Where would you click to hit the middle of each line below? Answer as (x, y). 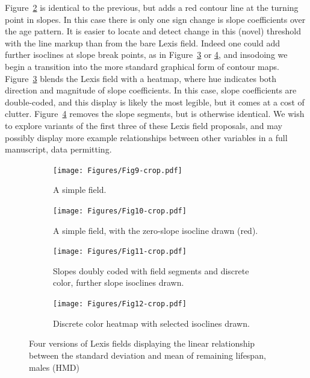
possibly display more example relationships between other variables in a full (146, 137)
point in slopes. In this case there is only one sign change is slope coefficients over (155, 19)
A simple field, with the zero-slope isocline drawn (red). (156, 230)
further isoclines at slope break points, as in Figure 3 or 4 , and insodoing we (146, 55)
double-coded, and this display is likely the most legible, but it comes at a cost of (155, 102)
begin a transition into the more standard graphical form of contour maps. (142, 66)
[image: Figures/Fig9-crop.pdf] (118, 170)
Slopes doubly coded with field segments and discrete (151, 270)
